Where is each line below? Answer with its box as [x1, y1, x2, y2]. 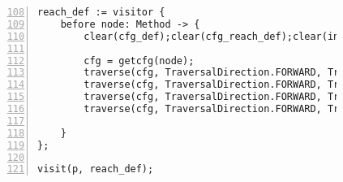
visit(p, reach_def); [37, 163, 154, 175]
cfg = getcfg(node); [84, 54, 195, 67]
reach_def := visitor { [37, 6, 165, 18]
